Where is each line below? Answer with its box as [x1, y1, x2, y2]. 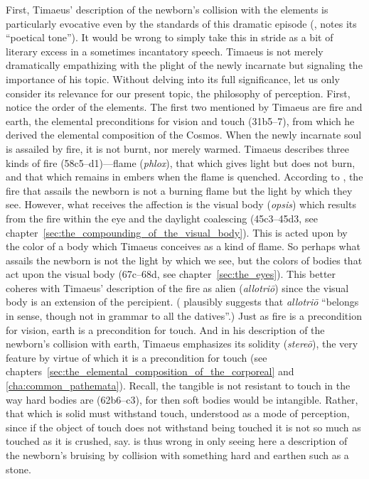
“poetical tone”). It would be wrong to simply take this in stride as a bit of [6, 30, 333, 45]
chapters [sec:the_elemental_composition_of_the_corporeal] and [6, 364, 294, 379]
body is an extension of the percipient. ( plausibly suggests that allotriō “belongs [6, 294, 359, 309]
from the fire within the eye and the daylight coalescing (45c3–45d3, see [6, 210, 318, 225]
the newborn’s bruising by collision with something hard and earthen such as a [6, 448, 349, 462]
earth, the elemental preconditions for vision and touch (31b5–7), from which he [6, 113, 355, 128]
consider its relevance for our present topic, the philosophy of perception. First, [6, 85, 351, 100]
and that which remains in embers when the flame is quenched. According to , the [6, 169, 363, 184]
